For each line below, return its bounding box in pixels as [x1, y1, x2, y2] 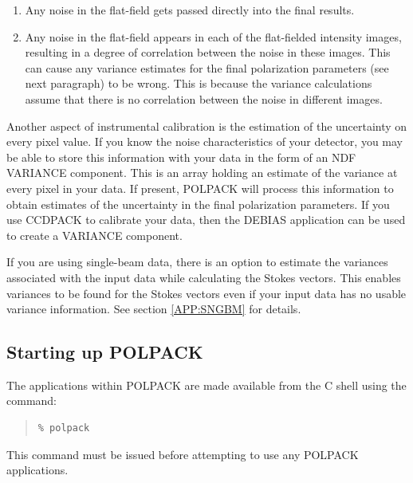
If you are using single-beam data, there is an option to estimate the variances [6, 253, 388, 270]
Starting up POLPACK [6, 340, 203, 364]
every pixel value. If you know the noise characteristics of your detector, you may [6, 133, 403, 150]
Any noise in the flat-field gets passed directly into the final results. [25, 2, 355, 18]
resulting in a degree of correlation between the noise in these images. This [25, 44, 391, 61]
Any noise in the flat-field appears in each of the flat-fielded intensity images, [25, 28, 402, 45]
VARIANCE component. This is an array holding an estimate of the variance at [6, 164, 398, 181]
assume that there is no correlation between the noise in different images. [25, 90, 383, 107]
